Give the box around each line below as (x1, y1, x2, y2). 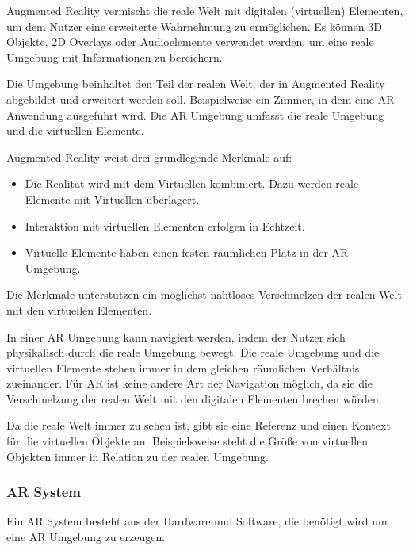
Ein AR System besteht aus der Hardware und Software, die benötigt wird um (6, 513, 388, 529)
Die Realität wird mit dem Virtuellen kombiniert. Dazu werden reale (25, 175, 359, 192)
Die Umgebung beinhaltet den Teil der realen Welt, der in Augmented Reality (6, 75, 385, 92)
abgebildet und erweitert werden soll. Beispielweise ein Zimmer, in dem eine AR (6, 90, 395, 107)
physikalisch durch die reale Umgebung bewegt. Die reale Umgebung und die (6, 344, 380, 361)
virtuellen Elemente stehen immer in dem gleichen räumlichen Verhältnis (6, 359, 360, 376)
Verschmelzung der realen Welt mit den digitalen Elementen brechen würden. (6, 390, 382, 407)
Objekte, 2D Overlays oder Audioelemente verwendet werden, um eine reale (6, 33, 374, 50)
